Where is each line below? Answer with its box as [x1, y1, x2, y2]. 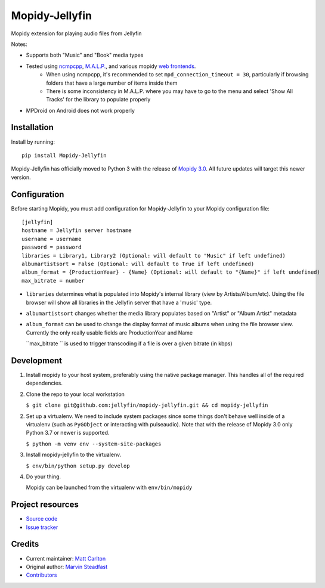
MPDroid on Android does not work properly [26, 107, 135, 114]
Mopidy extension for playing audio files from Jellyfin [11, 30, 143, 37]
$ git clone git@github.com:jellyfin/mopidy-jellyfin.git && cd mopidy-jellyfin [26, 402, 268, 408]
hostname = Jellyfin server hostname [21, 227, 132, 234]
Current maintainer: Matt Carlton [26, 555, 106, 562]
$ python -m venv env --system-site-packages [26, 440, 162, 447]
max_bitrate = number [21, 277, 85, 284]
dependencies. [26, 379, 63, 387]
